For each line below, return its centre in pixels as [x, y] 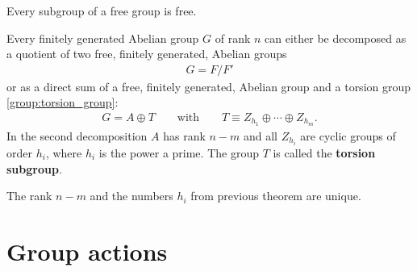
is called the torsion [324, 152]
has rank [184, 135]
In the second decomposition [77, 135]
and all [261, 135]
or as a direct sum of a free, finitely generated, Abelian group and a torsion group [209, 86]
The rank [29, 196]
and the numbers [131, 196]
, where [64, 152]
